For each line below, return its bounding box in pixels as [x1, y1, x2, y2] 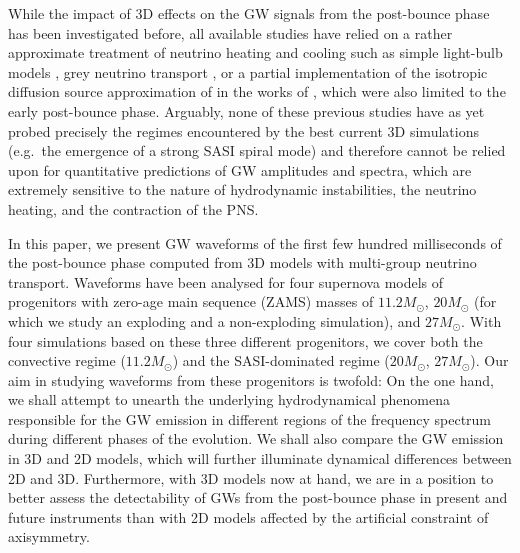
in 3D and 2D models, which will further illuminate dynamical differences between [8, 448, 512, 469]
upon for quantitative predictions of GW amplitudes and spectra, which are [8, 159, 472, 180]
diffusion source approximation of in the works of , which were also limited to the [8, 81, 506, 102]
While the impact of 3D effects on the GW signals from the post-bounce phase [8, 3, 490, 23]
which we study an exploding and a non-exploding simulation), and [8, 310, 421, 331]
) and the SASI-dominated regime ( [172, 350, 390, 371]
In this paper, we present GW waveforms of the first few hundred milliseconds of [8, 232, 502, 253]
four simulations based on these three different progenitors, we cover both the [8, 330, 483, 351]
